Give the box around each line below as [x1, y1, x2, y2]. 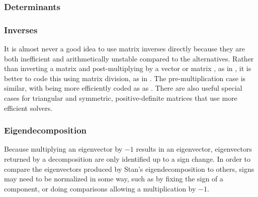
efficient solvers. [4, 102, 53, 113]
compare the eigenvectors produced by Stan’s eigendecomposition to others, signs [4, 163, 254, 174]
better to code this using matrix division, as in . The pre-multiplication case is [4, 73, 246, 83]
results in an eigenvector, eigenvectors [136, 144, 252, 154]
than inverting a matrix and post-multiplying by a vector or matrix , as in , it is [4, 63, 251, 74]
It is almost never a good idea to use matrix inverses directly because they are [4, 43, 245, 54]
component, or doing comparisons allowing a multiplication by [4, 183, 196, 193]
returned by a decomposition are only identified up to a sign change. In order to [4, 154, 250, 164]
